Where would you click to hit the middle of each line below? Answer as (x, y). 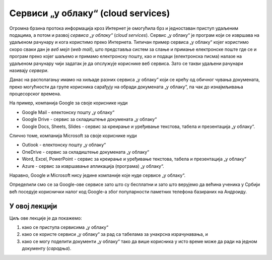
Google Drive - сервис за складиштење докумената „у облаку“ (89, 119)
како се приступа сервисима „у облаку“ (65, 227)
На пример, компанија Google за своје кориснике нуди (69, 103)
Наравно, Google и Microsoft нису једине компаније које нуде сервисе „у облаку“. (97, 175)
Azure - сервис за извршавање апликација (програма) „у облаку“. (93, 166)
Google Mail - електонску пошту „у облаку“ (68, 112)
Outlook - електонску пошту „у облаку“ (64, 145)
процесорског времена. (35, 94)
